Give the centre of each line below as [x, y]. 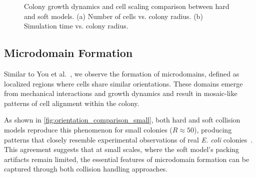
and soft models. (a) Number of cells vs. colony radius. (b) [113, 16]
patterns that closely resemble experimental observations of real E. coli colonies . [128, 139]
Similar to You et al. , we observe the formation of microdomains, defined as [122, 73]
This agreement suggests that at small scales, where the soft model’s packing [122, 149]
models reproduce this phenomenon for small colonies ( [88, 129]
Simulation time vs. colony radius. [76, 26]
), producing [213, 129]
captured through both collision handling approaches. [86, 169]
